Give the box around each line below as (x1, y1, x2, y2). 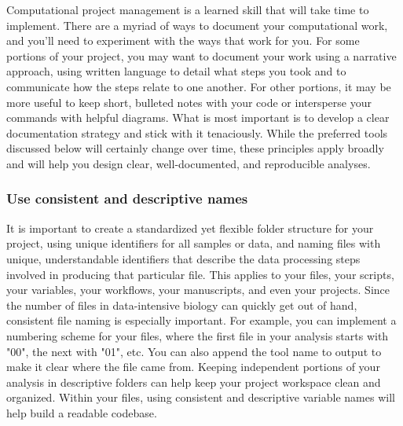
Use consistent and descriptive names (6, 189, 248, 208)
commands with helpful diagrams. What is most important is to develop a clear (6, 109, 390, 126)
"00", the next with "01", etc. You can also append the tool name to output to (6, 343, 382, 359)
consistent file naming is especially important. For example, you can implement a (6, 312, 397, 329)
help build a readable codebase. (6, 404, 157, 420)
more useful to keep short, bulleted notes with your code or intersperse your (6, 94, 372, 110)
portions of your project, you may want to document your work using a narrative (6, 47, 397, 64)
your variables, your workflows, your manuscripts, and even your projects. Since (6, 281, 390, 298)
